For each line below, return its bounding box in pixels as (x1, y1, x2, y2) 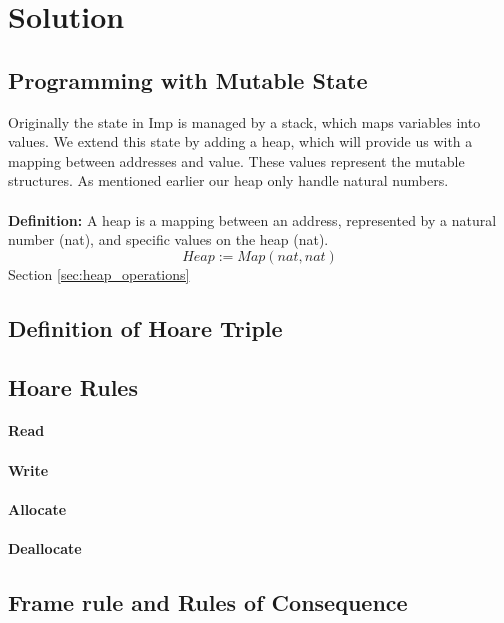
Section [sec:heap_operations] (8, 263, 190, 284)
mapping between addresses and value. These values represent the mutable (8, 150, 465, 171)
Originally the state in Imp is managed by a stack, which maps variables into (8, 111, 481, 132)
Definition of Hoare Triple (8, 312, 283, 343)
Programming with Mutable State (8, 64, 368, 95)
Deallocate (8, 538, 82, 559)
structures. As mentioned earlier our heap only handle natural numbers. (8, 170, 449, 191)
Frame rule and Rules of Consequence (8, 587, 408, 618)
